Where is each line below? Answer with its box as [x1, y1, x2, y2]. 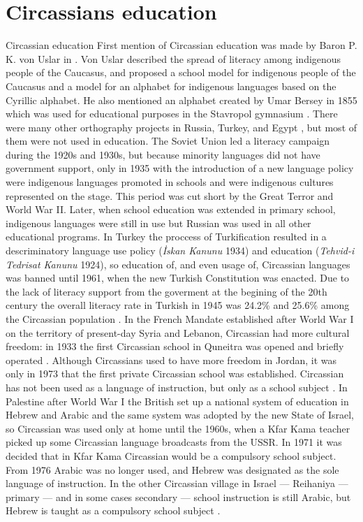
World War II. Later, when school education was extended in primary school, [6, 202, 336, 217]
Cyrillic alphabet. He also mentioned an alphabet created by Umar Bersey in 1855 [6, 92, 357, 107]
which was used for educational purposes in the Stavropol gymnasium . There [6, 106, 338, 121]
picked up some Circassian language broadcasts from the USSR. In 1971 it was [6, 435, 342, 449]
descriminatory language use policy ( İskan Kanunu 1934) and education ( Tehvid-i [6, 243, 355, 258]
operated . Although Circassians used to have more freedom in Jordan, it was [6, 352, 337, 367]
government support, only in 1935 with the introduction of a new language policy [6, 161, 354, 175]
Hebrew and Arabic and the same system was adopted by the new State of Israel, [6, 407, 354, 422]
